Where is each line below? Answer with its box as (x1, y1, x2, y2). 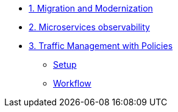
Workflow (53, 78, 91, 88)
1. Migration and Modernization (29, 3, 153, 13)
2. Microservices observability (29, 22, 150, 32)
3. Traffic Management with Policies (29, 41, 173, 51)
